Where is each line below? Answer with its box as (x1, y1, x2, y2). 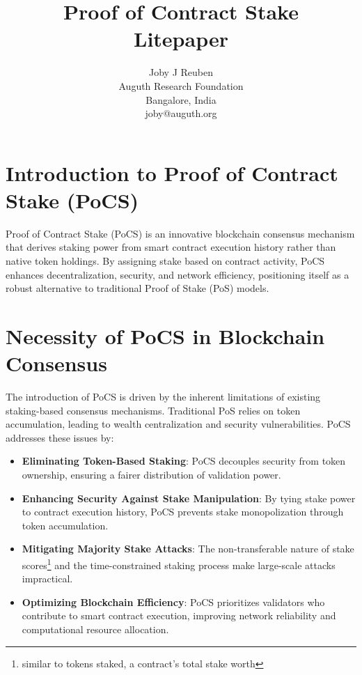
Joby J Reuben (149, 65, 213, 79)
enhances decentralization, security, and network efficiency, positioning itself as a (6, 267, 349, 281)
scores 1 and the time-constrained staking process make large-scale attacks (22, 556, 336, 572)
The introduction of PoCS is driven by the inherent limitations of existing (6, 389, 321, 404)
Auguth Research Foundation (118, 78, 244, 93)
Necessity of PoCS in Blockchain (6, 321, 325, 350)
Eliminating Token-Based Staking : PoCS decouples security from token (22, 453, 346, 468)
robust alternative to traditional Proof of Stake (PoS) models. (6, 281, 269, 295)
